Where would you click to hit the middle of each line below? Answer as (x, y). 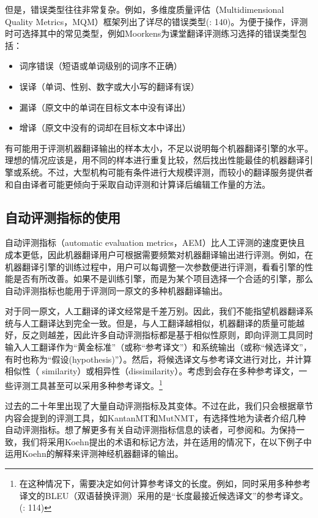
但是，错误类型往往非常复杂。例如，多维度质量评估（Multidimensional (145, 9)
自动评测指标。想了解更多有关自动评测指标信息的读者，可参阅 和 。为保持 (150, 430)
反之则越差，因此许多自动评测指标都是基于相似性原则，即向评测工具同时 (167, 335)
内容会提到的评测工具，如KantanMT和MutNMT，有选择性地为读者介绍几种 (155, 417)
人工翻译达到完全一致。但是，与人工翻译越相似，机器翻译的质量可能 (159, 323)
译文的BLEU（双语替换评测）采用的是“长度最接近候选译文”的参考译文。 (164, 495)
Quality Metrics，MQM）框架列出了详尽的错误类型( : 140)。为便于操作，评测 (157, 21)
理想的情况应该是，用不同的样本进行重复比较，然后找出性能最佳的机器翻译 (155, 160)
